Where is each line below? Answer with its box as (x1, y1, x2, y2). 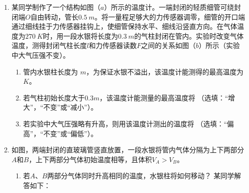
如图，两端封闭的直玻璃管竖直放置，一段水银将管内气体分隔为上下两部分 (11, 145, 244, 155)
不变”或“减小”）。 (43, 102, 98, 112)
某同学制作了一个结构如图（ (11, 2, 101, 12)
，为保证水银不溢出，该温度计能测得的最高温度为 (86, 66, 244, 76)
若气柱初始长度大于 (23, 92, 85, 102)
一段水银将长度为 (63, 30, 118, 41)
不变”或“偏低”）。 (43, 128, 98, 138)
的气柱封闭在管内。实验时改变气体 (134, 30, 244, 41)
